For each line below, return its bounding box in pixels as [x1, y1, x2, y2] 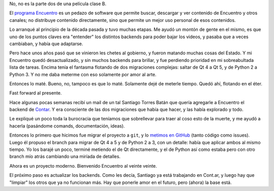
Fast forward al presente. [9, 90, 62, 96]
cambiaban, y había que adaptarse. [9, 41, 83, 47]
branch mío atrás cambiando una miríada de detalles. [9, 153, 121, 160]
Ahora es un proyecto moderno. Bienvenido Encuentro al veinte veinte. [9, 163, 157, 169]
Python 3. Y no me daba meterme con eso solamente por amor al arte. [9, 71, 157, 77]
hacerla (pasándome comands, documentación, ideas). [9, 122, 125, 129]
